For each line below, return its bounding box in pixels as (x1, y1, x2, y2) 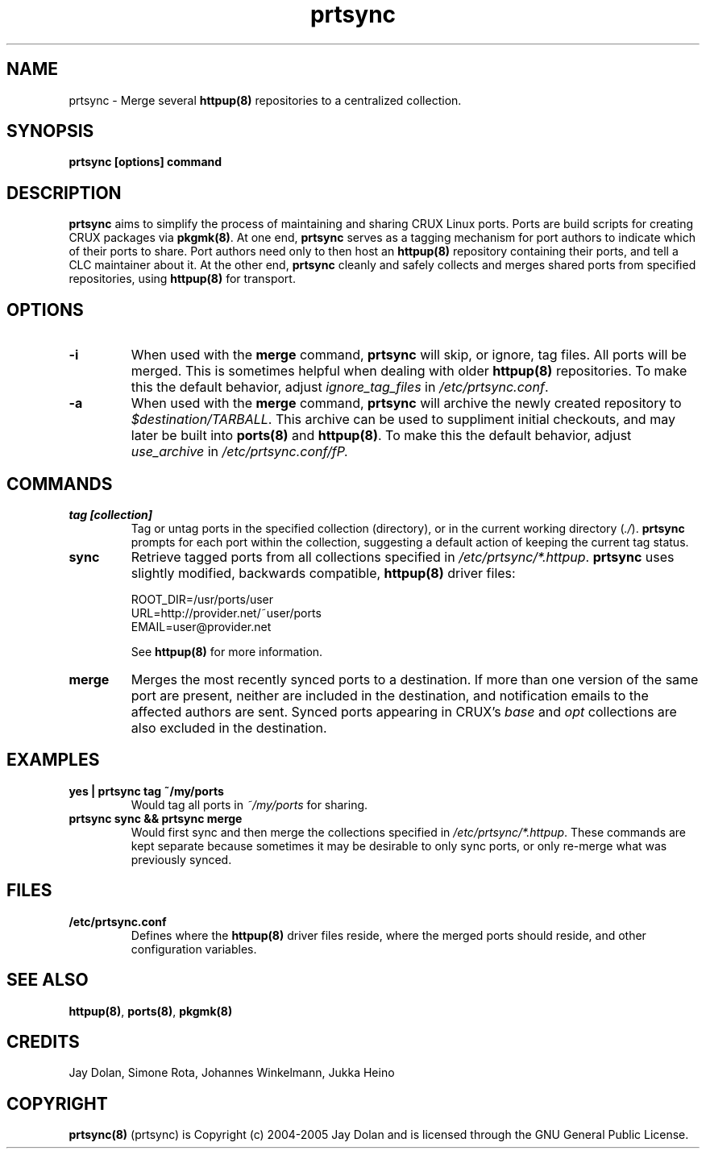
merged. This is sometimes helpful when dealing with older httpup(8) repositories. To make (131, 363, 687, 380)
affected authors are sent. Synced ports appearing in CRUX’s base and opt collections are (131, 703, 677, 720)
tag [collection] (69, 507, 153, 521)
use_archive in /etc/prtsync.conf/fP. (131, 443, 349, 460)
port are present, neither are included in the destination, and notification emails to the (131, 687, 649, 704)
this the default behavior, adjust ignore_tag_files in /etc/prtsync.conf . (131, 379, 549, 396)
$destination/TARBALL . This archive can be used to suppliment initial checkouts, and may (131, 411, 675, 428)
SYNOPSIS (6, 121, 94, 142)
